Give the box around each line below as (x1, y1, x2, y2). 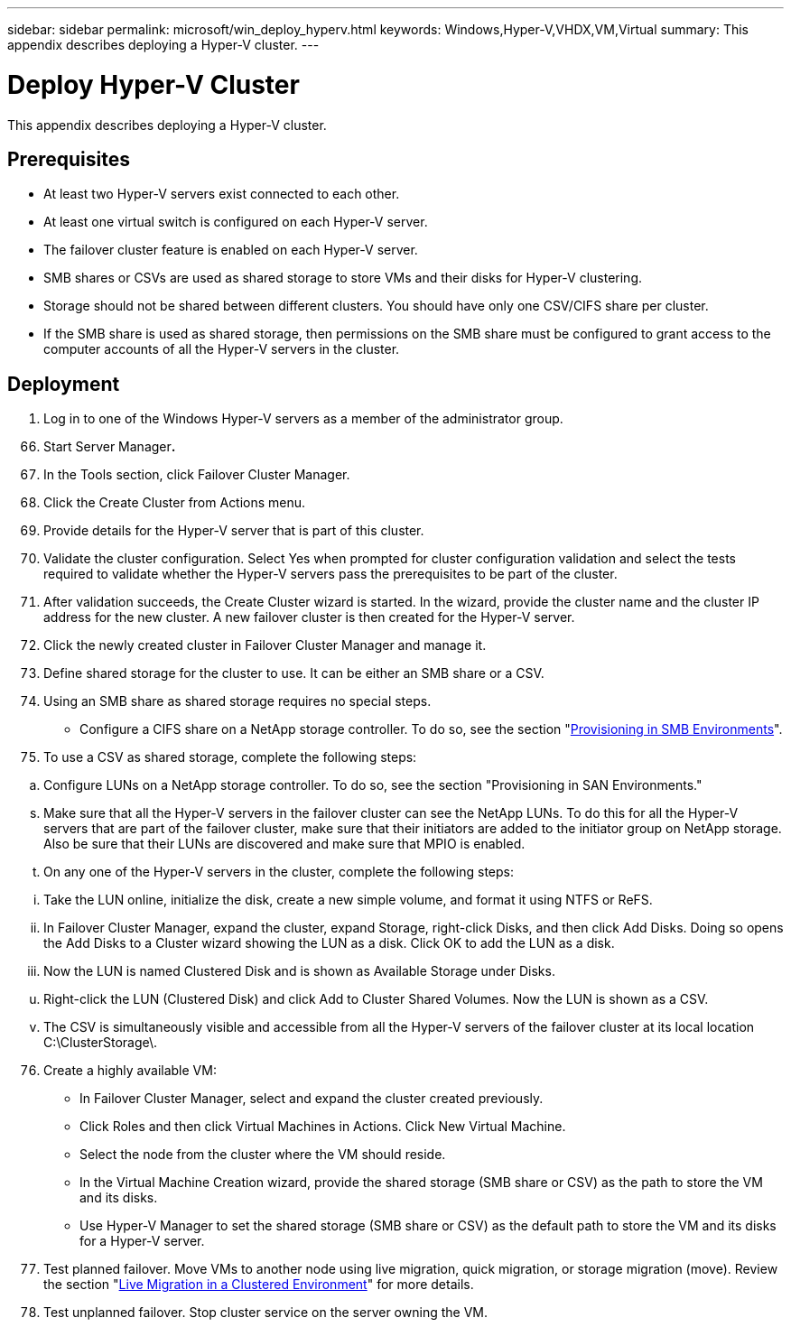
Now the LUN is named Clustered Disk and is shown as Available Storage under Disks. (43, 963, 555, 979)
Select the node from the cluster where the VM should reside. (79, 1146, 446, 1163)
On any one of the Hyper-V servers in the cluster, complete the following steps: (43, 864, 514, 880)
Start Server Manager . (43, 439, 176, 455)
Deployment (7, 372, 120, 395)
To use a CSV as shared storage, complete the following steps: (43, 749, 417, 766)
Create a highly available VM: (43, 1063, 217, 1079)
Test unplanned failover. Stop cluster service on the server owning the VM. (43, 1304, 488, 1321)
